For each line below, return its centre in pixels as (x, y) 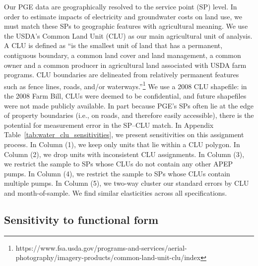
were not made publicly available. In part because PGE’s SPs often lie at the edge (129, 105)
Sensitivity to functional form (81, 219)
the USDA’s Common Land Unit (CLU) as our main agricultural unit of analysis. (128, 35)
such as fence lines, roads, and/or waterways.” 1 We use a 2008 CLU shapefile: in (126, 85)
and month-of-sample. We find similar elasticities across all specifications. (116, 192)
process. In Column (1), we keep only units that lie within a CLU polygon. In (122, 144)
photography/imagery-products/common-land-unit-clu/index (108, 257)
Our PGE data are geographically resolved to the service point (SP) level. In (121, 6)
